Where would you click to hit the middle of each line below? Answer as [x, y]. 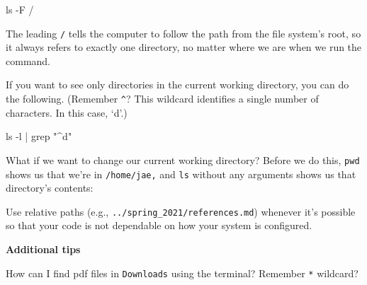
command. [28, 60]
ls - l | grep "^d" [39, 136]
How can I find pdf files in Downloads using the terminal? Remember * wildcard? [182, 273]
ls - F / [20, 9]
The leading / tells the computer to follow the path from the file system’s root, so [183, 33]
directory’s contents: [50, 188]
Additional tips [43, 249]
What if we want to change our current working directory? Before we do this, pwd [183, 159]
